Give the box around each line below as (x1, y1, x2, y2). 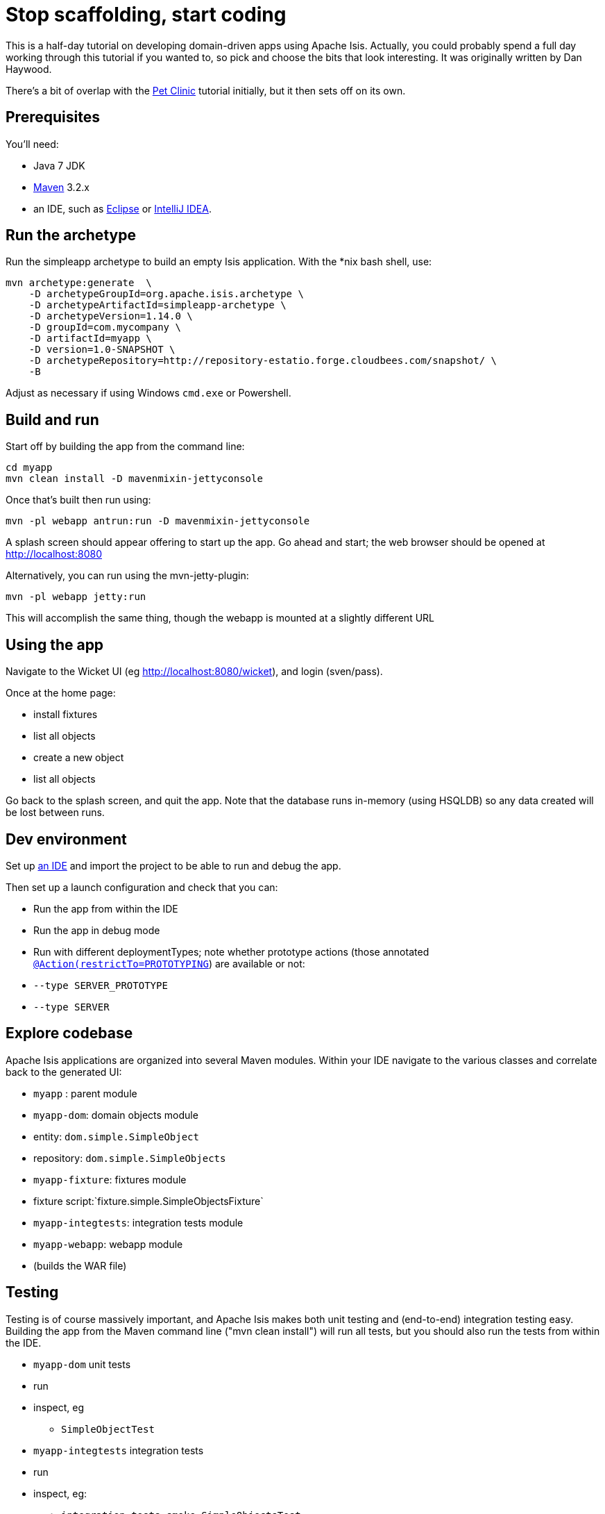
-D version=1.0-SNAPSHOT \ (28, 344, 176, 356)
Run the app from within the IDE (33, 902, 178, 915)
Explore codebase (6, 1024, 133, 1042)
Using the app (6, 635, 104, 654)
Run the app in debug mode (33, 924, 160, 936)
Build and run (6, 410, 99, 429)
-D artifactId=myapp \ (28, 333, 152, 344)
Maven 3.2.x (33, 181, 90, 193)
